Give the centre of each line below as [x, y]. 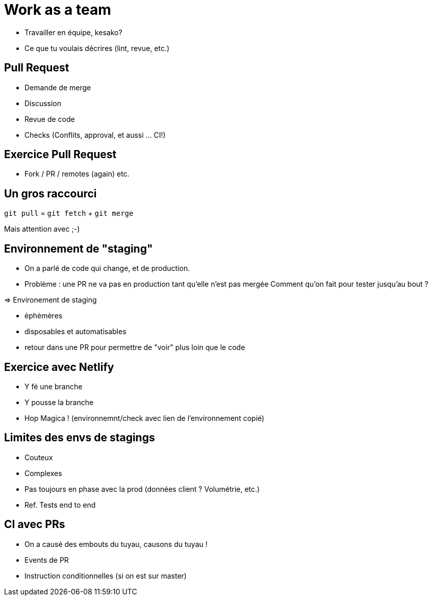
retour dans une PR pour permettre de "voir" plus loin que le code [135, 347]
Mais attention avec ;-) [42, 229]
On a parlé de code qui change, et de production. [107, 268]
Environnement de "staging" [79, 248]
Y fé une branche [54, 386]
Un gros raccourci [50, 193]
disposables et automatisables [75, 332]
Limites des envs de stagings [80, 438]
